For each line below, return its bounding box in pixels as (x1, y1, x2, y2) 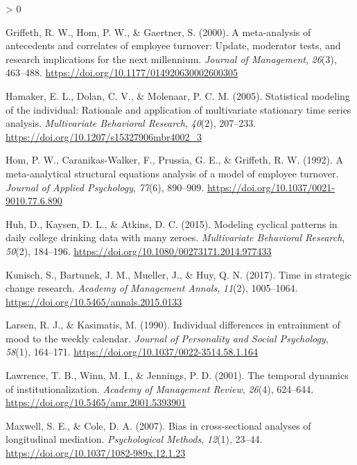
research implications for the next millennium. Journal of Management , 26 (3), (6, 51, 337, 66)
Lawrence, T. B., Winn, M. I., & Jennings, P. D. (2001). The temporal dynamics (6, 368, 349, 383)
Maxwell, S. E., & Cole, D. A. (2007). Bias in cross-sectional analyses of (6, 418, 311, 432)
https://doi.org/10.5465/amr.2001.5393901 (6, 395, 186, 410)
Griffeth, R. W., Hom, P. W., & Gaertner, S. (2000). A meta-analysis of (6, 24, 311, 39)
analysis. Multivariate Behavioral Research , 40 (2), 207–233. (6, 116, 256, 130)
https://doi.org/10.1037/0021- (207, 179, 335, 194)
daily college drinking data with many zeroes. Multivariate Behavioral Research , (6, 230, 345, 245)
